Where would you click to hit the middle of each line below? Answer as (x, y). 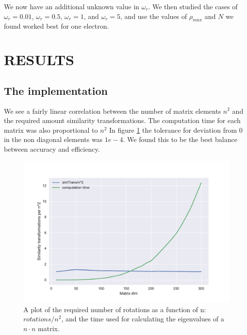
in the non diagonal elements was (53, 139)
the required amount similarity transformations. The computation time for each (122, 120)
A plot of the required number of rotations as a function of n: (115, 309)
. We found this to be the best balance (180, 139)
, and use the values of (154, 16)
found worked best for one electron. (57, 26)
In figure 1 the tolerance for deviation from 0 (176, 130)
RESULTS (39, 60)
